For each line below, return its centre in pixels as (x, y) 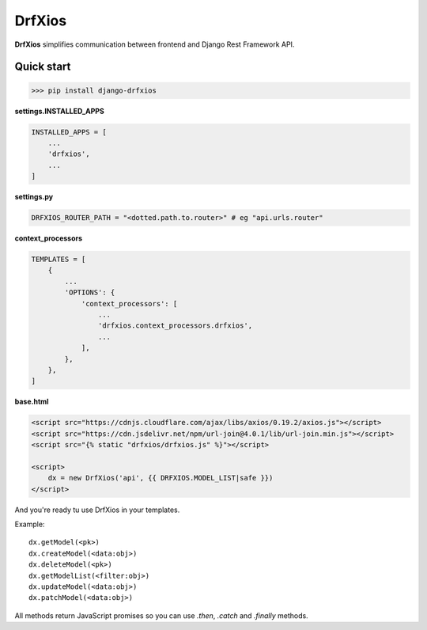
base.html (32, 402)
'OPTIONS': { (90, 292)
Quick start (43, 67)
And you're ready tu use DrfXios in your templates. (97, 510)
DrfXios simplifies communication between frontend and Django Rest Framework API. (155, 44)
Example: (30, 524)
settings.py (34, 197)
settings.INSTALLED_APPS (59, 111)
